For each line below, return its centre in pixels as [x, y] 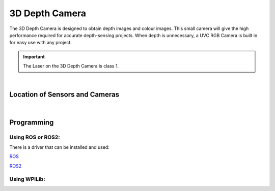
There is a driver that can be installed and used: [59, 147]
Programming [32, 122]
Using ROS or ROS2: [35, 137]
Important [34, 56]
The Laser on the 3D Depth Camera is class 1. [71, 66]
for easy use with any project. [41, 43]
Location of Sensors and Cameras [64, 95]
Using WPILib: [27, 179]
